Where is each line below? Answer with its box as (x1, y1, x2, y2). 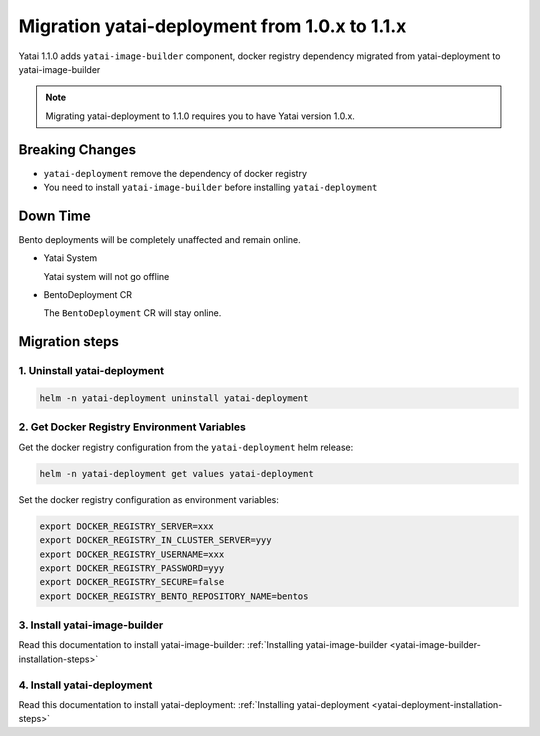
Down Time (18, 207, 92, 224)
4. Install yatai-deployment (18, 678, 153, 692)
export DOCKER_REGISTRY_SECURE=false (39, 576, 225, 588)
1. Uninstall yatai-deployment (18, 364, 165, 378)
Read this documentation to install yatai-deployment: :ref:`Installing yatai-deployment (18, 698, 370, 710)
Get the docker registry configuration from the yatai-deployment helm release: (18, 441, 354, 453)
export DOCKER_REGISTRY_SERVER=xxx (39, 520, 214, 532)
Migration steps (18, 333, 120, 350)
